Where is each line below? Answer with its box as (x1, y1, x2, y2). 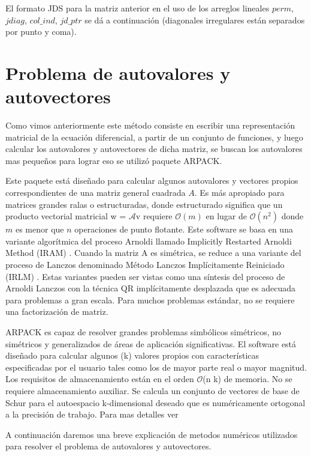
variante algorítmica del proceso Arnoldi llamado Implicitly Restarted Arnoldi (5, 234, 292, 247)
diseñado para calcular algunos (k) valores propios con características (5, 349, 259, 362)
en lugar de (206, 210, 247, 222)
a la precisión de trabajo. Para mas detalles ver (5, 408, 179, 421)
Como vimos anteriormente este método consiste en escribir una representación (5, 119, 295, 132)
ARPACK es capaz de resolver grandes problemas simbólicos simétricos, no (5, 326, 282, 338)
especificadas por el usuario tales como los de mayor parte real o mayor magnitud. (5, 360, 307, 373)
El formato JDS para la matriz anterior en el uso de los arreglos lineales (5, 2, 270, 14)
